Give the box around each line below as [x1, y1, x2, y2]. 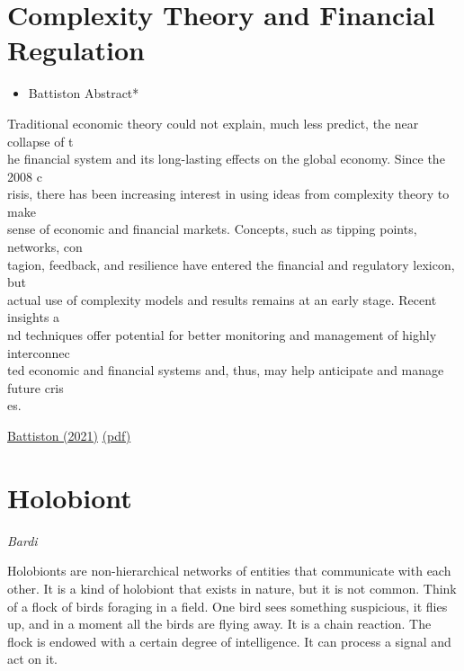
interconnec [7, 343, 70, 362]
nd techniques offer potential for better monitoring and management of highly [7, 326, 437, 344]
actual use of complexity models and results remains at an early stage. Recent [7, 290, 437, 309]
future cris [7, 378, 64, 397]
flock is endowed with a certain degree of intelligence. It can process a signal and [7, 631, 451, 650]
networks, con [7, 237, 83, 256]
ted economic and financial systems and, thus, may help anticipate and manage [7, 361, 444, 380]
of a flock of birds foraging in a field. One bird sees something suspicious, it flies [7, 596, 448, 615]
